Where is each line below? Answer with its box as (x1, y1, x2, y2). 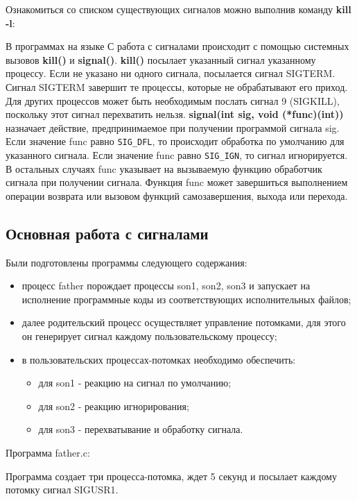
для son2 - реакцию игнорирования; (38, 398, 189, 413)
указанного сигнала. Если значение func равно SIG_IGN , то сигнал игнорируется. (6, 148, 348, 162)
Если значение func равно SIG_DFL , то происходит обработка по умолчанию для (6, 134, 345, 148)
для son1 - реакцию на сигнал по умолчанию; (38, 375, 232, 390)
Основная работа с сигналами (6, 222, 209, 244)
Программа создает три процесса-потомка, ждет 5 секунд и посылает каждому (6, 468, 337, 483)
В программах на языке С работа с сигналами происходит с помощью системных (6, 39, 349, 53)
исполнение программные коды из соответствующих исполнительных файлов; (21, 291, 351, 306)
